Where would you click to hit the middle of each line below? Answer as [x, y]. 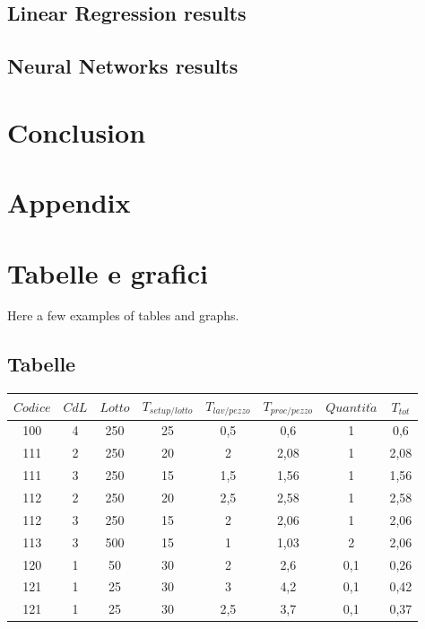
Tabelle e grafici [108, 272]
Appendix [69, 202]
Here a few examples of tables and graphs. [123, 315]
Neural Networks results [123, 66]
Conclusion [77, 131]
